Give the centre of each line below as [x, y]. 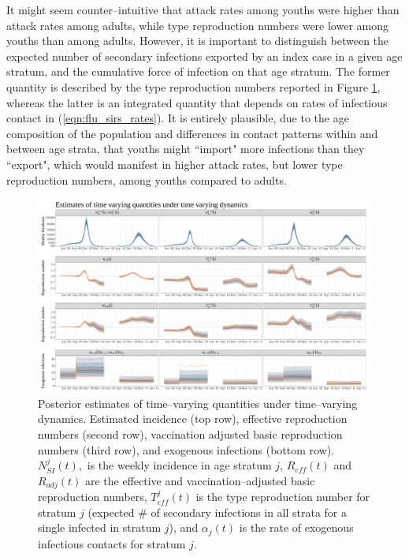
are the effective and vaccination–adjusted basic [200, 480]
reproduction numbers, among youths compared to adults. [147, 179]
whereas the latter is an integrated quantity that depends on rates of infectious [197, 102]
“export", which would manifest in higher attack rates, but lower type [175, 164]
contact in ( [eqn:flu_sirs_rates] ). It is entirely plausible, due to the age [178, 118]
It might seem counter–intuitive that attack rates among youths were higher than [203, 9]
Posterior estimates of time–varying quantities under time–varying [198, 403]
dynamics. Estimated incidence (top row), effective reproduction [193, 419]
